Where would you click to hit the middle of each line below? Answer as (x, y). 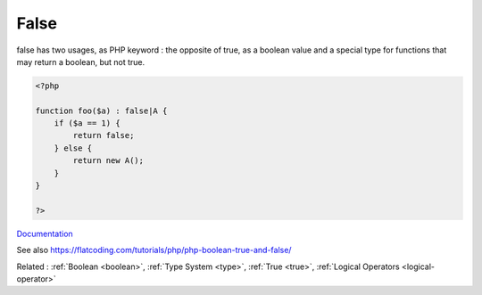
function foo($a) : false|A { (101, 111)
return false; (104, 135)
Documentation (45, 234)
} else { (73, 148)
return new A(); (108, 161)
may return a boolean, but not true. (81, 61)
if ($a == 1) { (87, 123)
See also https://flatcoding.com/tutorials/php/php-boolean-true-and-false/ (154, 250)
